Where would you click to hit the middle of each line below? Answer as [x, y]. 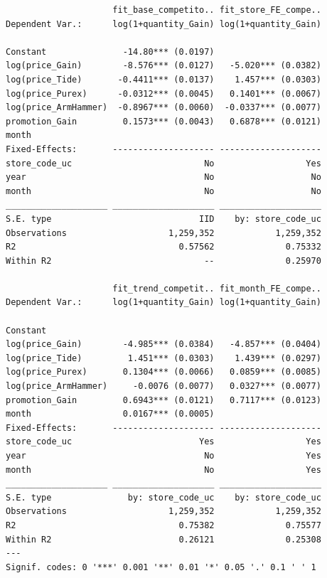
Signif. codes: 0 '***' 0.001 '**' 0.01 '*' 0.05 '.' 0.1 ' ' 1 [161, 567]
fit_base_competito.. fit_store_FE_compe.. [217, 10]
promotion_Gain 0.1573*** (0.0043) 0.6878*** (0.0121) [163, 121]
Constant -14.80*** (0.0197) [110, 52]
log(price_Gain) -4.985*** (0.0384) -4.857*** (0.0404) [163, 344]
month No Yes [163, 470]
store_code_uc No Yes [163, 163]
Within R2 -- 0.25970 [163, 261]
